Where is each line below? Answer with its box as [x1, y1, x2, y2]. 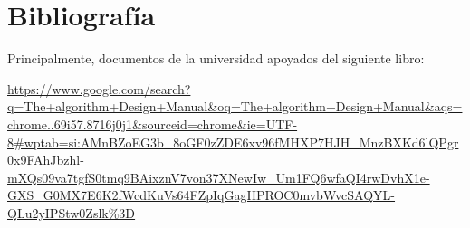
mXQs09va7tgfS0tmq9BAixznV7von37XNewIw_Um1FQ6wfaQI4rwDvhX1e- [7, 167, 430, 186]
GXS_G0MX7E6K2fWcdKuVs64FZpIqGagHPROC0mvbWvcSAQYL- [7, 185, 396, 204]
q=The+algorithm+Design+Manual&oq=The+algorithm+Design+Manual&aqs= [7, 97, 463, 116]
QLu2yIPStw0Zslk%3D [7, 203, 136, 222]
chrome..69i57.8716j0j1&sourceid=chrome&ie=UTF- [7, 114, 298, 133]
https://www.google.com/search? [7, 79, 191, 98]
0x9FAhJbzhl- [7, 150, 84, 169]
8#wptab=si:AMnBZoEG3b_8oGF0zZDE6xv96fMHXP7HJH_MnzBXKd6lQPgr [7, 132, 459, 151]
